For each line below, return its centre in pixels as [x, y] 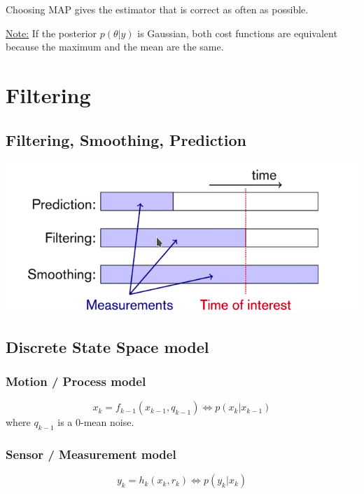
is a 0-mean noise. [96, 422]
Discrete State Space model [107, 346]
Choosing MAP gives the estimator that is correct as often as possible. [157, 9]
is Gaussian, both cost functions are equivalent [237, 33]
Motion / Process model [76, 381]
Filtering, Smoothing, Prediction [126, 139]
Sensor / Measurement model [91, 454]
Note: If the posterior [51, 33]
